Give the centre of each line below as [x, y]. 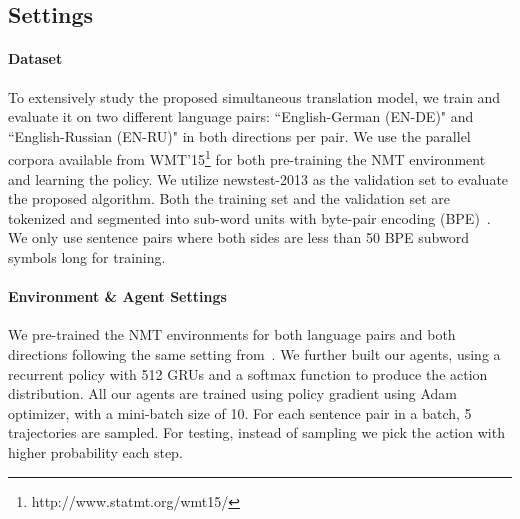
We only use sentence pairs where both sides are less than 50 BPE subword [238, 237]
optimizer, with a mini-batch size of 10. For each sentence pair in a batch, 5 [240, 412]
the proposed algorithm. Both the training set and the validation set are [229, 198]
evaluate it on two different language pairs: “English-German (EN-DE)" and [241, 116]
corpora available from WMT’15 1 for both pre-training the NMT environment [247, 158]
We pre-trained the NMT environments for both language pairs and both [232, 334]
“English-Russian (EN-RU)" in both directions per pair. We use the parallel [239, 135]
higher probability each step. [95, 451]
